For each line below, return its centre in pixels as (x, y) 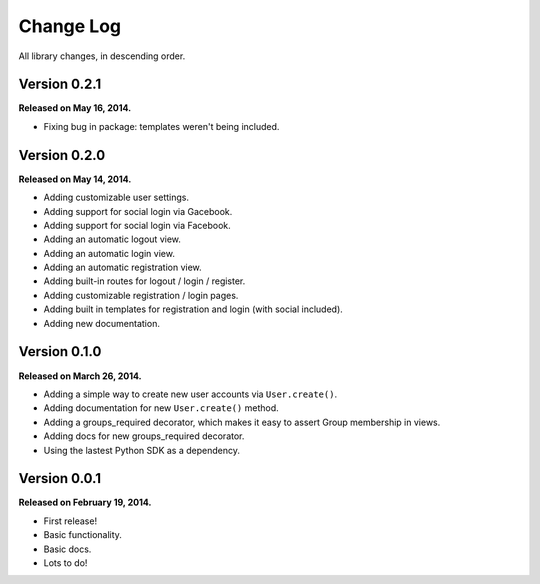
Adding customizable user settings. (116, 197)
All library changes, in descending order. (102, 56)
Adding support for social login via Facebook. (137, 225)
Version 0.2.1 (60, 84)
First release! (70, 521)
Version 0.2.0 (62, 155)
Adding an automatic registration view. (122, 267)
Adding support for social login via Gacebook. (138, 211)
